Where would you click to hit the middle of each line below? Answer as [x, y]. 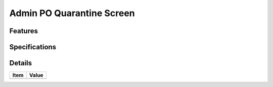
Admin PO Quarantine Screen [72, 13]
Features [24, 31]
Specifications [33, 47]
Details [21, 63]
